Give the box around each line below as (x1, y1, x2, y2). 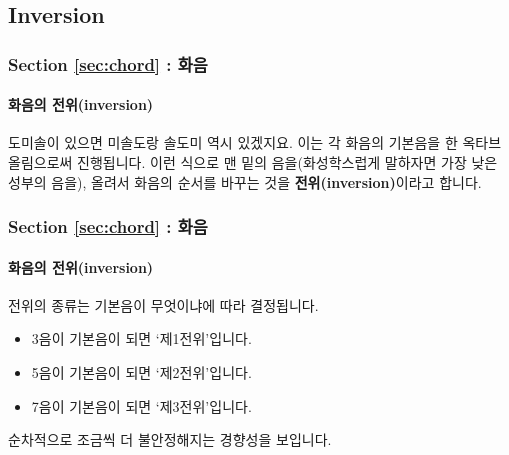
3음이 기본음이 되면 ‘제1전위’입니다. (31, 328, 252, 349)
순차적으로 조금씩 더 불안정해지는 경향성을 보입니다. (8, 429, 332, 450)
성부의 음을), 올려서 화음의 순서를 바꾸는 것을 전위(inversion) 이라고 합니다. (8, 171, 482, 192)
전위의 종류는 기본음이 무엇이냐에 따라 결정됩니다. (8, 294, 319, 315)
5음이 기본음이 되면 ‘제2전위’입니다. (31, 362, 252, 383)
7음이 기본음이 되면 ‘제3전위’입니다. (31, 395, 252, 416)
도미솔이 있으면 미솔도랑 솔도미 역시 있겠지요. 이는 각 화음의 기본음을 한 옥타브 (8, 132, 502, 153)
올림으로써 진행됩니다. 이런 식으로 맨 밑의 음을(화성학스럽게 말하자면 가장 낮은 (8, 152, 498, 173)
